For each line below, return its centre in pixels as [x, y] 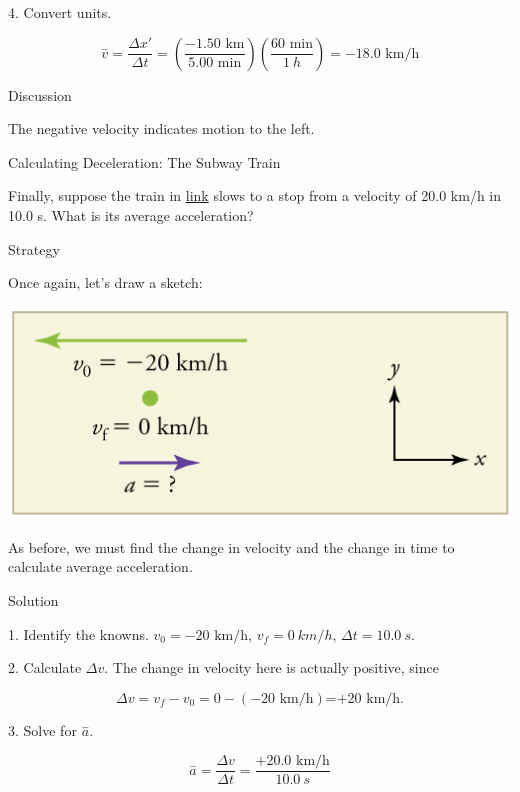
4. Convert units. [60, 12]
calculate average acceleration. [100, 566]
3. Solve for [42, 729]
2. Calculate [45, 667]
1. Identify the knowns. [78, 633]
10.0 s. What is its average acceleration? [131, 214]
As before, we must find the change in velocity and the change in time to [231, 546]
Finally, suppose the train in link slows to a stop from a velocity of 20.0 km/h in [255, 195]
